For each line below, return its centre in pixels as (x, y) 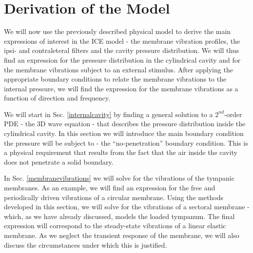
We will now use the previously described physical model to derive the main (117, 31)
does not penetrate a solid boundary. (59, 161)
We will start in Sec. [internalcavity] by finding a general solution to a (108, 114)
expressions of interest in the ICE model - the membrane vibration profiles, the (122, 41)
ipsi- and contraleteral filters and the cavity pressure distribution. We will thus (122, 50)
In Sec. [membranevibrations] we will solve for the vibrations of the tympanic (119, 178)
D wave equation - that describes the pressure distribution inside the (143, 124)
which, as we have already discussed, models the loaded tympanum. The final (119, 216)
